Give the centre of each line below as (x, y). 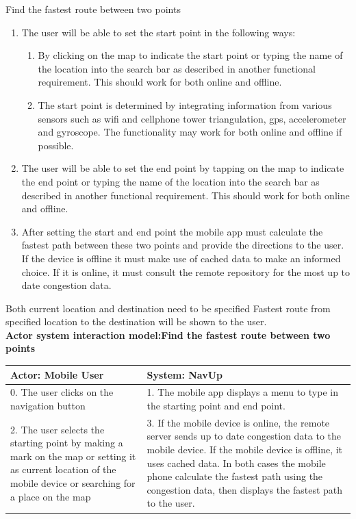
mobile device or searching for (73, 483)
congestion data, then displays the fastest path (245, 489)
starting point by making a (67, 443)
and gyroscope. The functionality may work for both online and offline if (190, 132)
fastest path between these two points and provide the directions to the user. (183, 245)
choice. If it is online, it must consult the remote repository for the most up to (186, 271)
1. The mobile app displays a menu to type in (242, 392)
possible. (56, 145)
